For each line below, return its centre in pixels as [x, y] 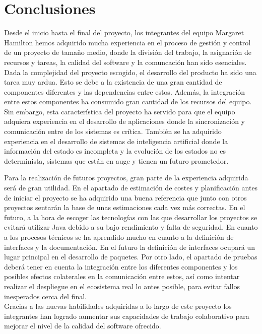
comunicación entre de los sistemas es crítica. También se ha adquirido [113, 131]
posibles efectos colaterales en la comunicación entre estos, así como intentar [122, 276]
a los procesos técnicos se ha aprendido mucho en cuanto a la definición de [119, 237]
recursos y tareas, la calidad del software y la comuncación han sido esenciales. [125, 62]
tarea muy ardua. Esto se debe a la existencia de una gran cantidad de [113, 82]
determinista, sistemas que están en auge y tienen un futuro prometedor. [116, 160]
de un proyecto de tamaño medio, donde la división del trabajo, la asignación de [128, 52]
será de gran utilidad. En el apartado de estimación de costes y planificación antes [131, 188]
